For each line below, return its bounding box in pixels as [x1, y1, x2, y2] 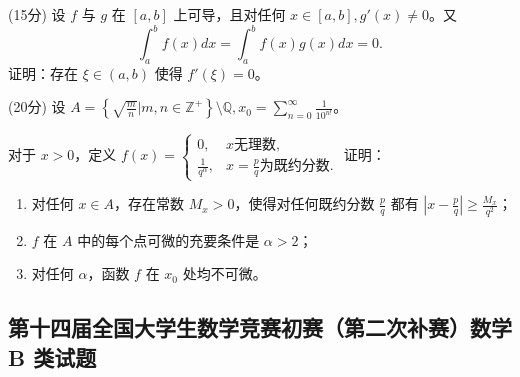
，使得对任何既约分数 [234, 193, 375, 214]
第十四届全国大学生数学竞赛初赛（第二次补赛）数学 [8, 312, 512, 343]
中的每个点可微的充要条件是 [77, 229, 260, 250]
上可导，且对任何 [173, 4, 286, 24]
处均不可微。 [182, 263, 267, 284]
